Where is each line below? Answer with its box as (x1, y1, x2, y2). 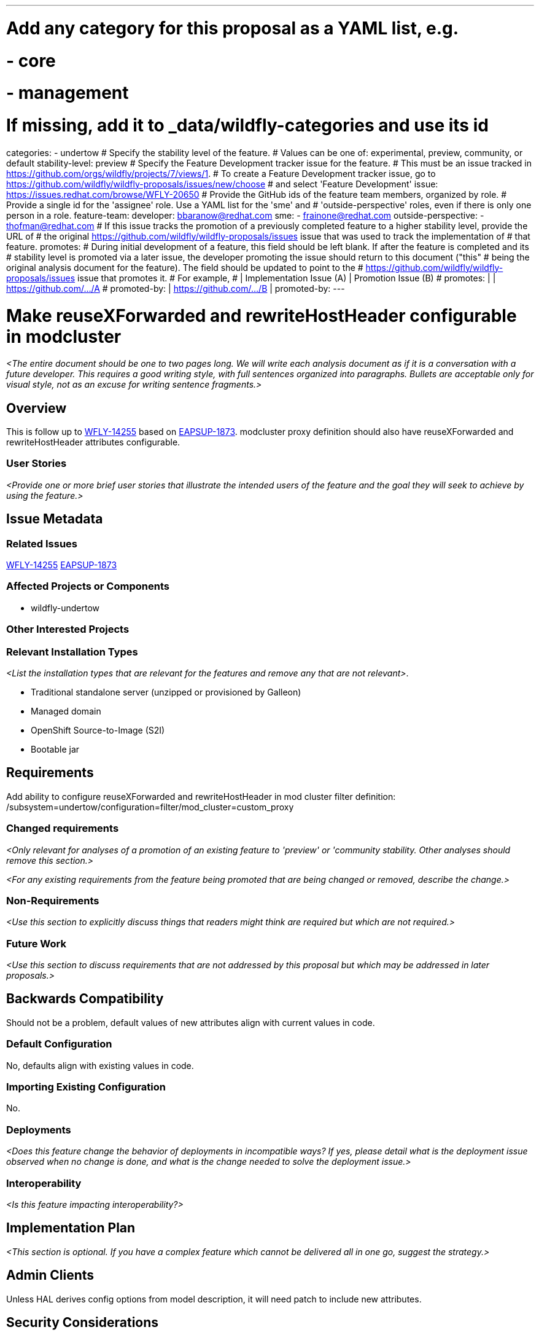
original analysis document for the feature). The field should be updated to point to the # (6, 262, 363, 273)
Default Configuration (6, 1038, 112, 1051)
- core (6, 50, 56, 71)
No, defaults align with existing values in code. (6, 1060, 194, 1071)
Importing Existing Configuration (6, 1081, 166, 1093)
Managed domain (31, 705, 101, 716)
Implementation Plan (6, 1220, 136, 1236)
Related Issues (6, 537, 77, 550)
